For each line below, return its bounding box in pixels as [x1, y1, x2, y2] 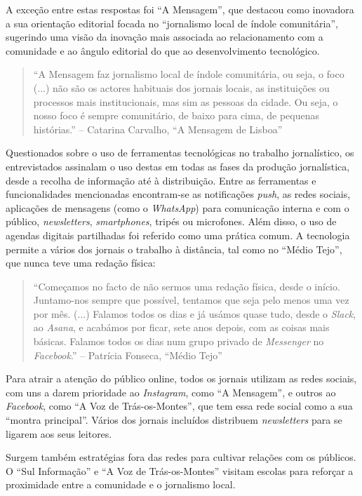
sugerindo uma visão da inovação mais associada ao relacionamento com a [6, 29, 323, 44]
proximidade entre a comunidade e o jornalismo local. [6, 477, 236, 492]
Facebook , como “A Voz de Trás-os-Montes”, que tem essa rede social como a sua [6, 398, 353, 413]
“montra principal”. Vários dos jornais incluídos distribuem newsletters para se [6, 413, 342, 427]
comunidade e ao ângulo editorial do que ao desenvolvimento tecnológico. [6, 43, 320, 58]
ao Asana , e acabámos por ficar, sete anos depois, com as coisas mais [33, 320, 330, 335]
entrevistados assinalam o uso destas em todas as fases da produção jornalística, [6, 159, 350, 173]
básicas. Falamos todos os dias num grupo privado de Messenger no [33, 334, 324, 349]
